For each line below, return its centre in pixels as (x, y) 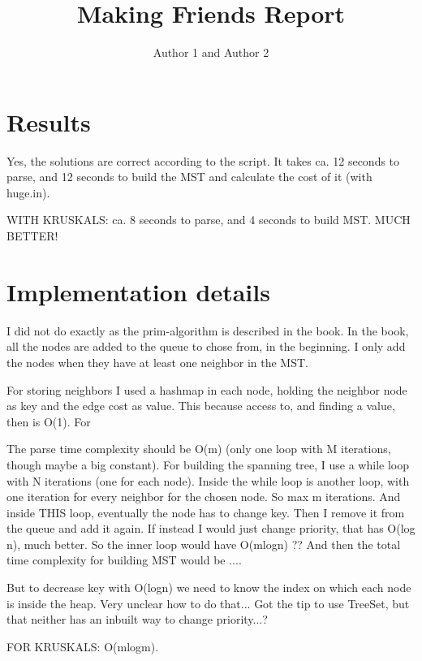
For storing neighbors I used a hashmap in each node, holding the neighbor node (207, 389)
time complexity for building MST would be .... (124, 560)
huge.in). (28, 192)
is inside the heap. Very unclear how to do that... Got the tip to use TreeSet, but (208, 603)
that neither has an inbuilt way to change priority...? (137, 619)
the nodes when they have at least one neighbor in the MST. (157, 362)
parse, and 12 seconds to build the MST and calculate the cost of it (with (189, 177)
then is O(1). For (49, 421)
